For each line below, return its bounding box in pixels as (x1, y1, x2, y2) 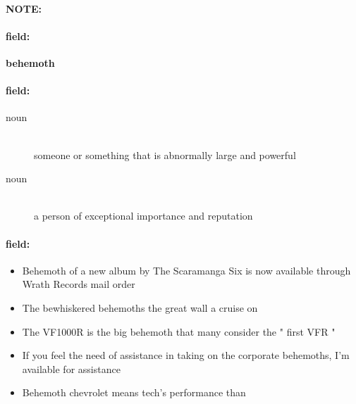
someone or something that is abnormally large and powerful (34, 147, 296, 162)
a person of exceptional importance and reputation (34, 208, 253, 223)
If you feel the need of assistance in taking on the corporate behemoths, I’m (22, 348, 350, 362)
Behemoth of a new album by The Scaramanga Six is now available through (22, 263, 351, 277)
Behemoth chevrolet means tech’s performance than (22, 385, 246, 400)
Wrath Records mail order (22, 277, 135, 291)
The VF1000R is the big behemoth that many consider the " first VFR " (22, 324, 336, 339)
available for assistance (22, 361, 121, 376)
